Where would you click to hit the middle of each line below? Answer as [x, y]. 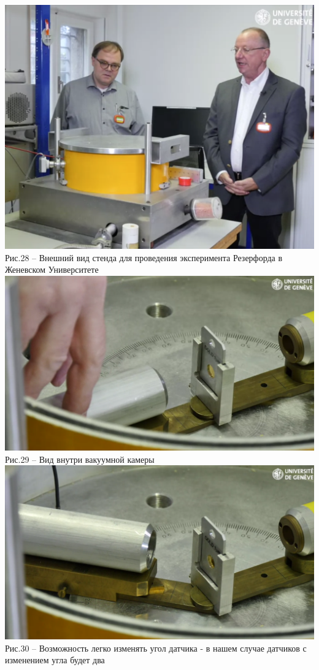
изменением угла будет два [55, 660]
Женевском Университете [52, 269]
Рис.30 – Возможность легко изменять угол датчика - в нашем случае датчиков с [156, 648]
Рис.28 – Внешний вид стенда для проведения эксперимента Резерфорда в [144, 257]
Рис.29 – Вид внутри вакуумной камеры [80, 459]
